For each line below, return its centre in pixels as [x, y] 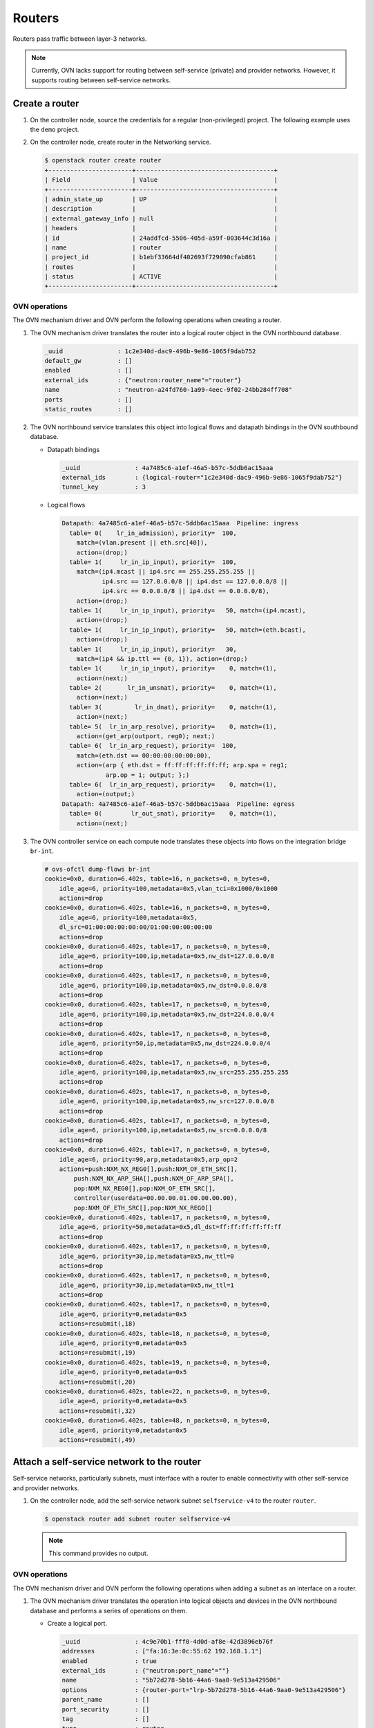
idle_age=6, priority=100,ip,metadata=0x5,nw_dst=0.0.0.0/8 [163, 985]
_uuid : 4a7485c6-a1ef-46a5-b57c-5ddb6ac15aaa [168, 468]
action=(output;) [106, 794]
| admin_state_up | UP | [161, 199]
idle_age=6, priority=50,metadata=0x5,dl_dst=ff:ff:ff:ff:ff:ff [170, 1227]
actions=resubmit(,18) [97, 1324]
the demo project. [55, 130]
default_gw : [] [88, 360]
